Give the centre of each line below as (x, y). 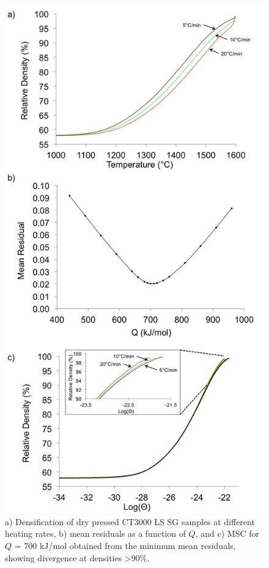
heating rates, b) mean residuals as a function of (95, 533)
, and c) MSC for (227, 533)
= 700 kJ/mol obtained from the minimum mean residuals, (125, 545)
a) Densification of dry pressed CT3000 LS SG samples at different (130, 521)
